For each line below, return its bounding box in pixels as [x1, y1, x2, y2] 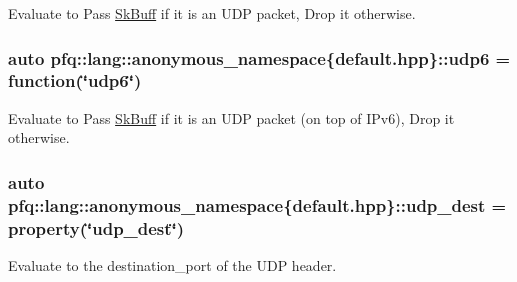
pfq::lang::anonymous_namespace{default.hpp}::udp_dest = [8, 192, 507, 217]
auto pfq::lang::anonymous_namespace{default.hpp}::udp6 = [8, 45, 511, 70]
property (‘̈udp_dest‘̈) [8, 215, 185, 240]
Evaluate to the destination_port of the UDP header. [8, 254, 337, 275]
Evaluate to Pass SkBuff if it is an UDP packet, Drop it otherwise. [8, 3, 416, 23]
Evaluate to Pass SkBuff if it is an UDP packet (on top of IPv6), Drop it [8, 107, 455, 128]
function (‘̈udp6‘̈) [8, 68, 142, 93]
